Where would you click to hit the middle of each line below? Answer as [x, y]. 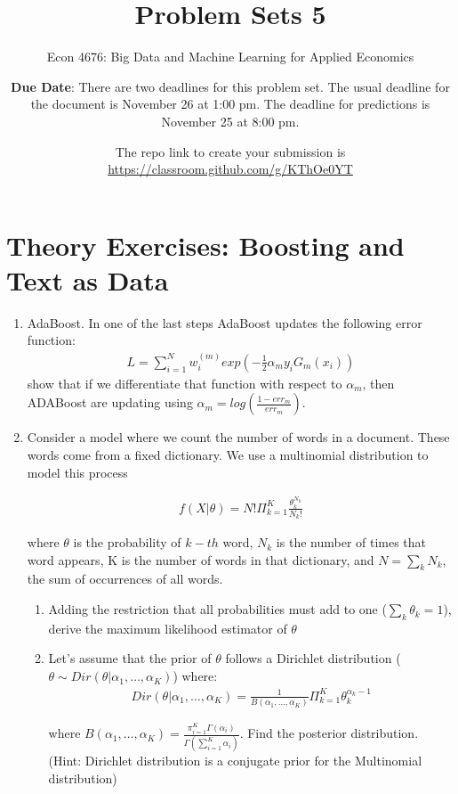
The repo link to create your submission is [230, 151]
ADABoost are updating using [110, 402]
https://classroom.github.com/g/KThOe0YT [230, 169]
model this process [77, 472]
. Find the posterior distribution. [329, 733]
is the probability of [127, 542]
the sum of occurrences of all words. [125, 579]
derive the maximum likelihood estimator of [168, 628]
